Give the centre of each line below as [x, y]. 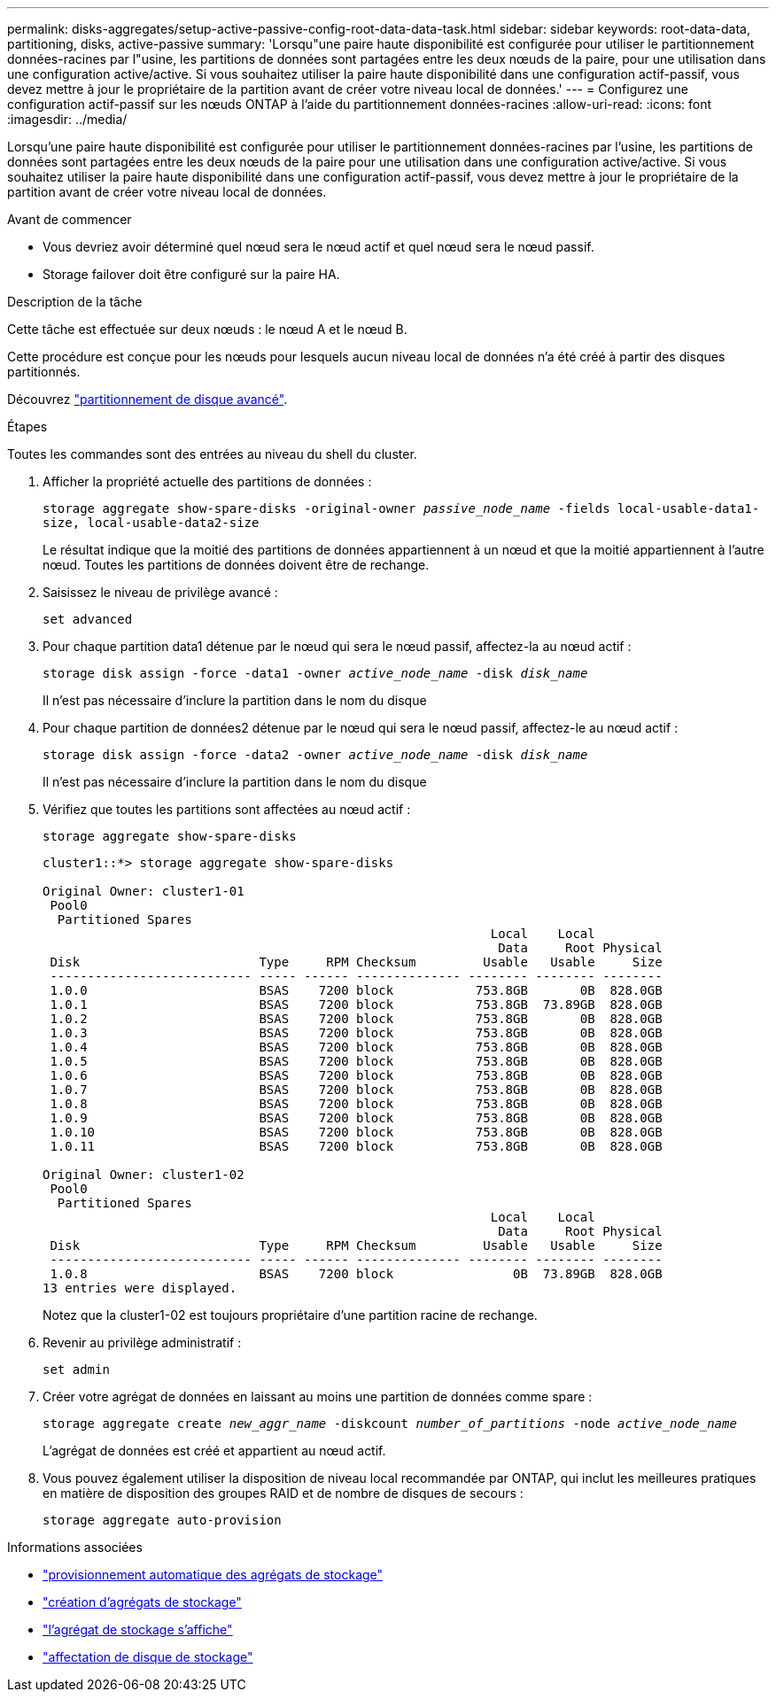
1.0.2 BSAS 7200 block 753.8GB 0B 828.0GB [356, 1019]
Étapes [27, 427]
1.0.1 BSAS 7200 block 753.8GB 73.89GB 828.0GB [356, 1005]
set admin [76, 1369]
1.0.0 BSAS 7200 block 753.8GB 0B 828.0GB [356, 990]
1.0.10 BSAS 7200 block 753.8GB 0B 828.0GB [356, 1132]
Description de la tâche [75, 302]
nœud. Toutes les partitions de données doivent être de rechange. [236, 565]
